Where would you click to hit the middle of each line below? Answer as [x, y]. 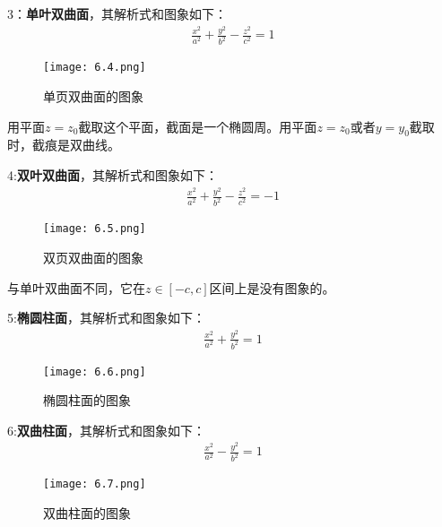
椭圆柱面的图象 [87, 400]
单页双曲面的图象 [93, 96]
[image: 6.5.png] [95, 229]
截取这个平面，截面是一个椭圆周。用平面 [198, 126]
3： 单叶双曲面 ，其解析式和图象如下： [117, 13]
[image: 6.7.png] [95, 484]
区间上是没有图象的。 [272, 287]
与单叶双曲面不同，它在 [76, 287]
